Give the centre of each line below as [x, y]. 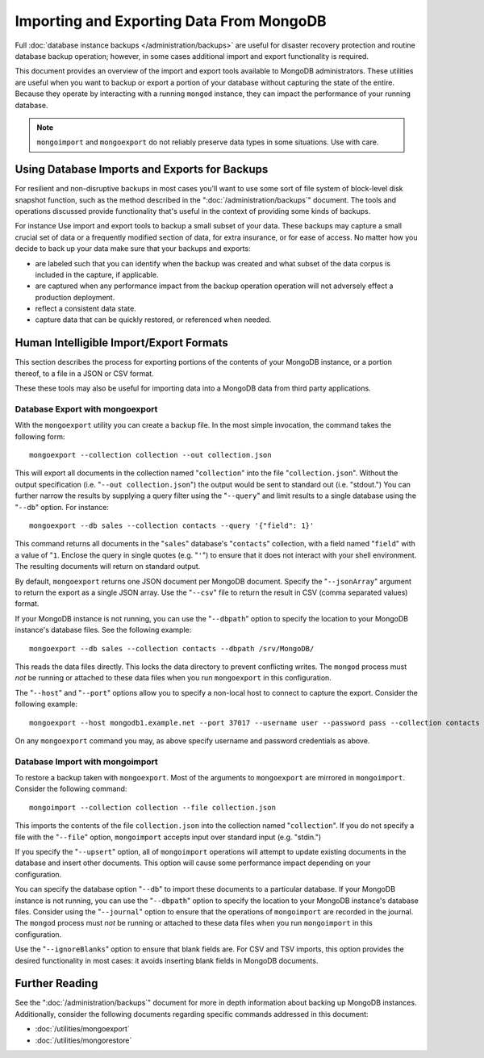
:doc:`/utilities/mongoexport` [83, 1029]
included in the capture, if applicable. [97, 274]
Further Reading [56, 983]
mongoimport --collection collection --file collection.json [152, 807]
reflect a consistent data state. [86, 309]
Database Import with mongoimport [86, 761]
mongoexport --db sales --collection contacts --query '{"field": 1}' [172, 526]
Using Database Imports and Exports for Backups [142, 169]
